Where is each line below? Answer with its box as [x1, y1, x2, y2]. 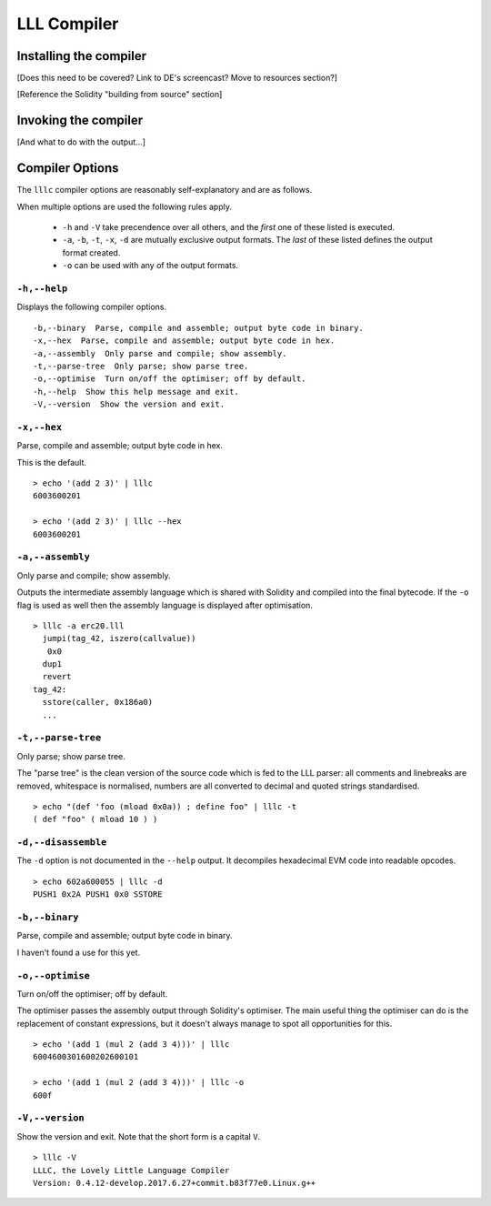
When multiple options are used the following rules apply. [16, 201, 232, 212]
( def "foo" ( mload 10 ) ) [33, 814, 158, 825]
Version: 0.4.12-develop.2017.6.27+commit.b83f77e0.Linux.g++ [33, 1178, 316, 1188]
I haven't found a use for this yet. [16, 947, 141, 958]
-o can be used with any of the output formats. [62, 260, 239, 271]
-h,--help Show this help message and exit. [33, 387, 240, 397]
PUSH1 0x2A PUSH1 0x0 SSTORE [33, 889, 163, 899]
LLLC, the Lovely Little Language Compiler [33, 1165, 230, 1175]
